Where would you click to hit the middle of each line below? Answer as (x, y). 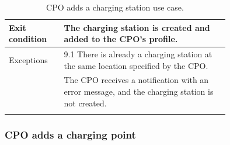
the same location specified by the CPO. (136, 65)
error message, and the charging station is (139, 92)
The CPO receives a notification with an (136, 80)
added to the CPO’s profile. (121, 39)
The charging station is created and (137, 27)
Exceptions (28, 59)
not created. (85, 103)
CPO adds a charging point (70, 134)
